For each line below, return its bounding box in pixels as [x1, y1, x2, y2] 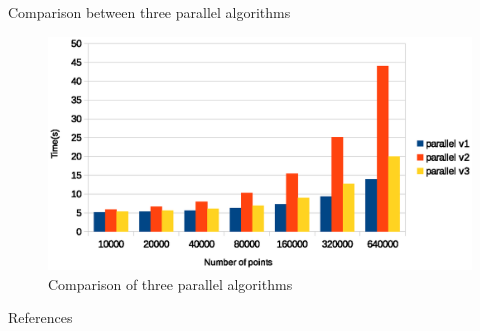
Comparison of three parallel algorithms [48, 273, 293, 294]
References [8, 307, 73, 328]
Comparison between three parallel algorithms [8, 2, 291, 22]
